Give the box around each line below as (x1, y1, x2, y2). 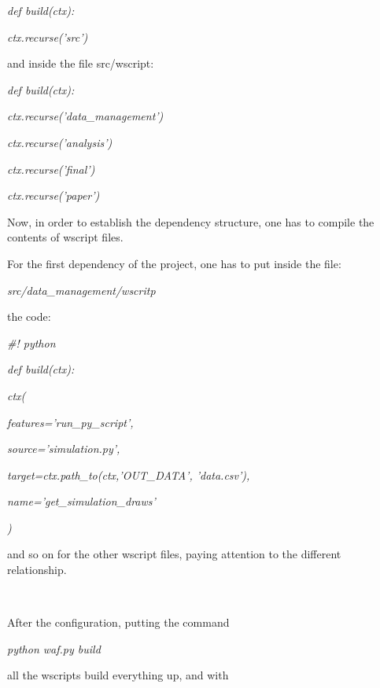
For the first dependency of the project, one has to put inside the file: (7, 255, 341, 271)
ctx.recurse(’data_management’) (7, 108, 164, 124)
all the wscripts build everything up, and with (7, 667, 229, 683)
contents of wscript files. (7, 229, 124, 245)
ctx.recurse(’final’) (7, 160, 95, 177)
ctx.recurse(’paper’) (7, 187, 100, 204)
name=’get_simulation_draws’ (7, 493, 156, 510)
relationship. (7, 561, 67, 578)
